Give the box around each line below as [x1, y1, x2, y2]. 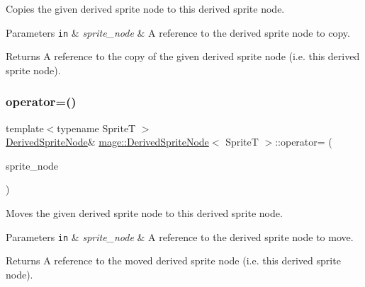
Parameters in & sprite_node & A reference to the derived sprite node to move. [6, 229, 354, 244]
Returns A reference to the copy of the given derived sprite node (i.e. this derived [6, 49, 360, 64]
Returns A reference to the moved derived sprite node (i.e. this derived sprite [6, 253, 341, 268]
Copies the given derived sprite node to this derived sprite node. [6, 1, 285, 16]
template [6, 120, 44, 135]
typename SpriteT [57, 120, 136, 135]
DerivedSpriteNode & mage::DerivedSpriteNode [6, 134, 209, 149]
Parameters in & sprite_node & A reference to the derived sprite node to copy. [6, 25, 350, 40]
